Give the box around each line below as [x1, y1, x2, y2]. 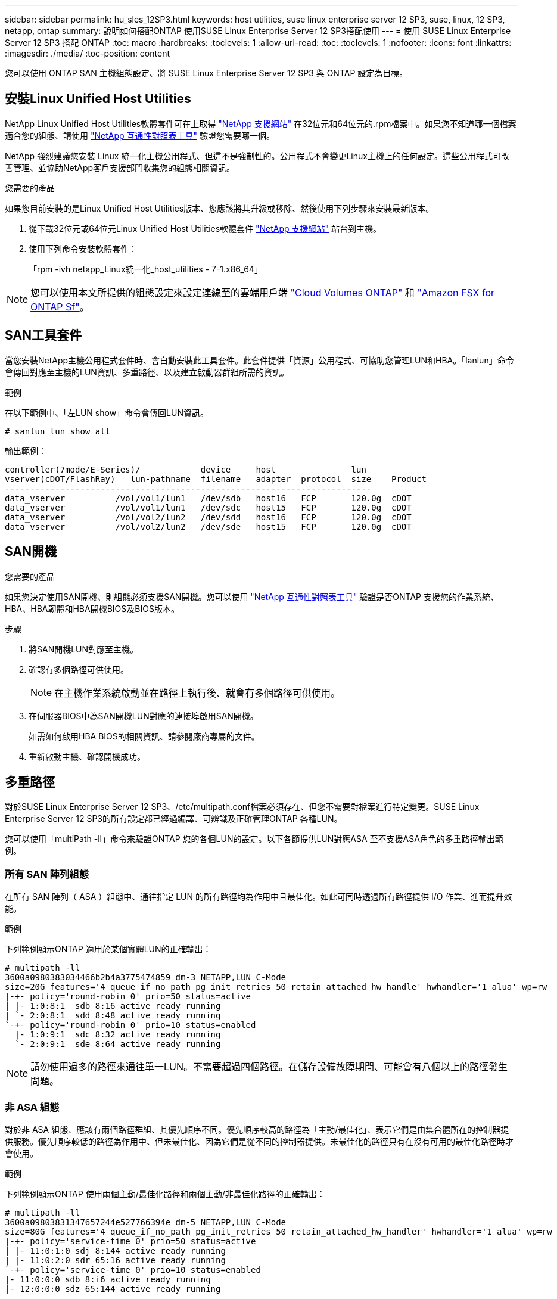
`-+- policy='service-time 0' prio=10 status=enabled [5, 1264, 261, 1275]
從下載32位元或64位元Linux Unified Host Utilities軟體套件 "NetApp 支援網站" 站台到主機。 [29, 223, 382, 234]
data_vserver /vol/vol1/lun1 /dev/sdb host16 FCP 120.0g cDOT [5, 493, 412, 503]
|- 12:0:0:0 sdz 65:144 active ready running [5, 1284, 221, 1294]
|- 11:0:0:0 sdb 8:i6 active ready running [5, 1274, 211, 1284]
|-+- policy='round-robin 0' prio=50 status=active [5, 992, 251, 1002]
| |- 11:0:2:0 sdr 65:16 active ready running [5, 1255, 226, 1265]
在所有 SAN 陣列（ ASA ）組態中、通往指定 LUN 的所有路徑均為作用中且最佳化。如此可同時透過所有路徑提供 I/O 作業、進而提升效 [5, 891, 512, 902]
